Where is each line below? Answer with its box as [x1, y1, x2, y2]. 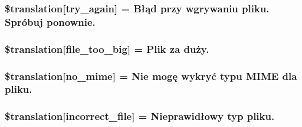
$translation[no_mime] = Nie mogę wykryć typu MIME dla [5, 68, 297, 83]
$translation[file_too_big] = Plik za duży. [5, 41, 209, 56]
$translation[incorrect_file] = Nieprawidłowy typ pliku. [5, 109, 275, 123]
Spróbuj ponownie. [5, 14, 96, 29]
